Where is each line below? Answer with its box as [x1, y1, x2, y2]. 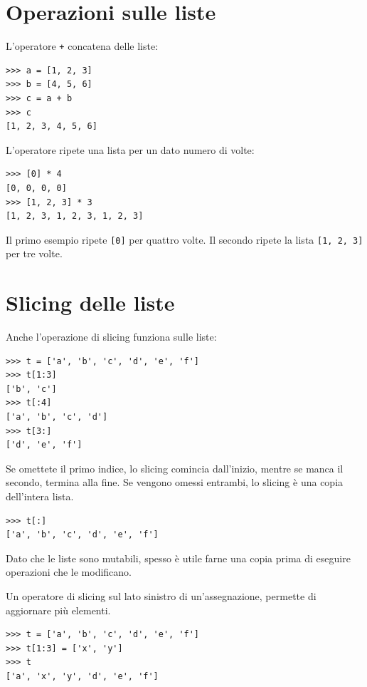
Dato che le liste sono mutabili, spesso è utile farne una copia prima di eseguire [6, 550, 351, 565]
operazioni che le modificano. [6, 564, 132, 579]
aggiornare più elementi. [6, 602, 111, 617]
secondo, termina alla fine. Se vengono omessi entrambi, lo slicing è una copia [6, 475, 344, 490]
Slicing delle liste [6, 288, 175, 317]
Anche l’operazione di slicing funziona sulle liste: [6, 329, 217, 344]
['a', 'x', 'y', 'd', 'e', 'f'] [6, 671, 159, 681]
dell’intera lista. [6, 489, 74, 504]
